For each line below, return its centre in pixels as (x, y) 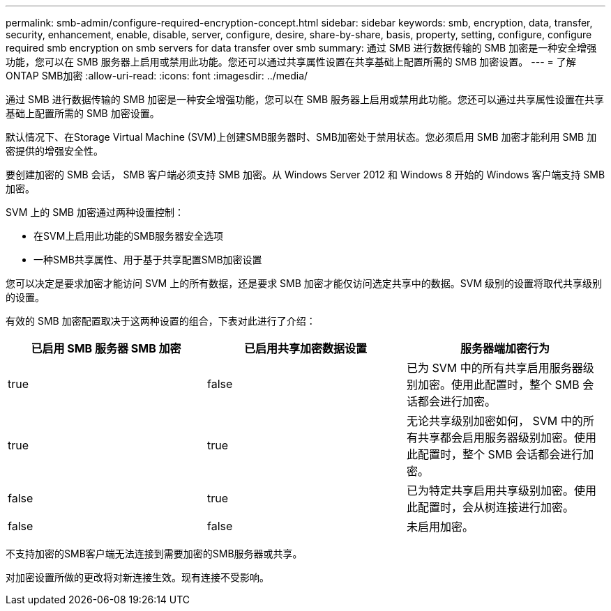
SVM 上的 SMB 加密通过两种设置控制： (95, 212)
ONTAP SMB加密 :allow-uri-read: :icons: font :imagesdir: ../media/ (157, 76)
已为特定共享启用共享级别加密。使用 (501, 490)
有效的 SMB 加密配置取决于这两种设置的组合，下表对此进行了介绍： (161, 321)
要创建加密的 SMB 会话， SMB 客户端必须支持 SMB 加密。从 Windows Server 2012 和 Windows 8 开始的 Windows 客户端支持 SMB (305, 175)
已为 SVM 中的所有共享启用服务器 (495, 368)
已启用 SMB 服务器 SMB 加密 (106, 348)
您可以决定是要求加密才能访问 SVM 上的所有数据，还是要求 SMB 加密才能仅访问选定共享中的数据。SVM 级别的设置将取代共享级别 (304, 283)
